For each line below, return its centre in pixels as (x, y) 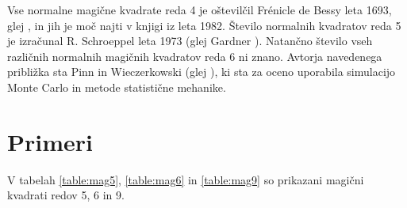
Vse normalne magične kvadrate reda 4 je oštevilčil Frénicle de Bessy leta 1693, (200, 9)
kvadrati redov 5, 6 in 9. (66, 195)
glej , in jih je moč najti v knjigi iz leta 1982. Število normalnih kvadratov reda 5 (204, 25)
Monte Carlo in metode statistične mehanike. (117, 87)
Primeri (50, 141)
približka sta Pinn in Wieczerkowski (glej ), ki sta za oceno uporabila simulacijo (202, 72)
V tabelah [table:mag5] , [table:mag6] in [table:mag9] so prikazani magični (186, 179)
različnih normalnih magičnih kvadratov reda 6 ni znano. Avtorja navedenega (195, 56)
